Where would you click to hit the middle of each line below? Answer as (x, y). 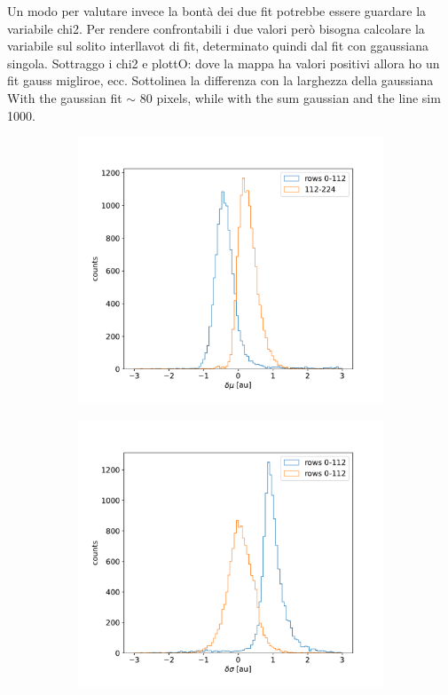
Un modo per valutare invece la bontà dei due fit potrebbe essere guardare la (217, 11)
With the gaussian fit (65, 97)
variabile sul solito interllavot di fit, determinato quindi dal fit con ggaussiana (218, 46)
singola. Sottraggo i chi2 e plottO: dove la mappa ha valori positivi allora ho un (224, 63)
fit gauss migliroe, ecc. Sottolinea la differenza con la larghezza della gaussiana (220, 80)
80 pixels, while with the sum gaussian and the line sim (290, 97)
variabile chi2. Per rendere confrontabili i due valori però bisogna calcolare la (216, 28)
